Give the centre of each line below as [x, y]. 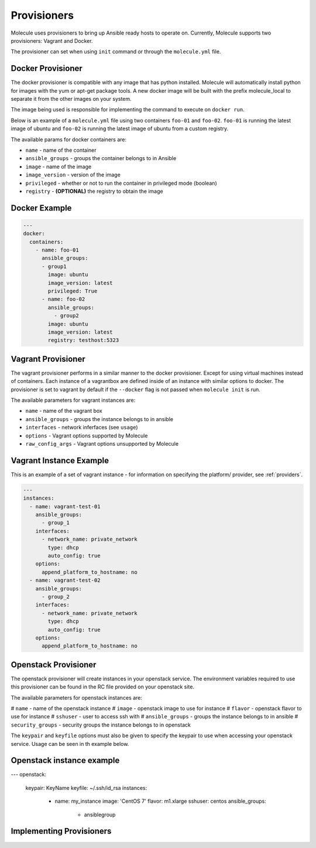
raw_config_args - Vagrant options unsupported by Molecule [102, 444]
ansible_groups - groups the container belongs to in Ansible [101, 158]
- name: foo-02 [63, 299]
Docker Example [41, 208]
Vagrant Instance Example [60, 460]
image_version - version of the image [73, 175]
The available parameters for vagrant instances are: [73, 400]
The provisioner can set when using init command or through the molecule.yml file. [116, 52]
